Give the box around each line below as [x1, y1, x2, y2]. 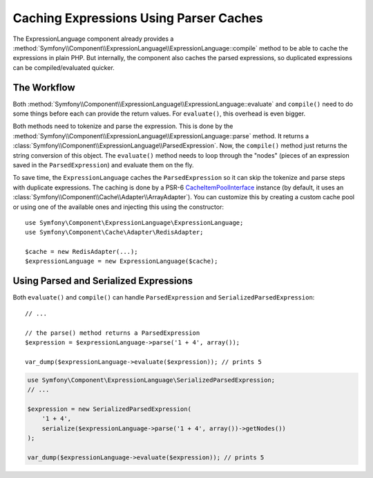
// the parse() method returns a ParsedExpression [25, 329, 200, 337]
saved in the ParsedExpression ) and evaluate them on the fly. [12, 160, 194, 169]
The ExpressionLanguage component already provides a [12, 35, 174, 43]
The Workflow [12, 82, 75, 93]
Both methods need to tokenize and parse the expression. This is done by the [12, 122, 233, 131]
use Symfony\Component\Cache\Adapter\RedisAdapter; [25, 228, 204, 237]
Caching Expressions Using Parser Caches [12, 10, 263, 26]
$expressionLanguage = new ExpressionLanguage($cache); [25, 257, 218, 266]
